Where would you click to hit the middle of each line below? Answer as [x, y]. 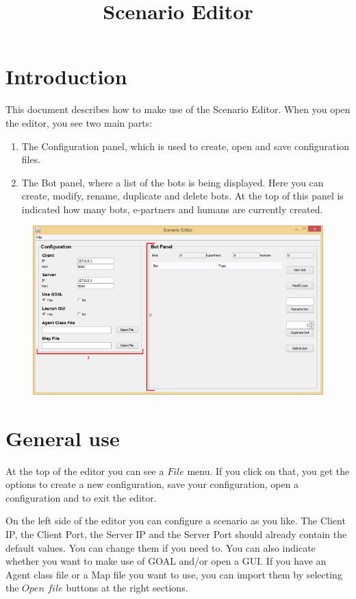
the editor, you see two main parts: [79, 122]
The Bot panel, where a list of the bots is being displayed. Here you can [173, 182]
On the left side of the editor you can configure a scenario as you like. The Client [176, 521]
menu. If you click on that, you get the [268, 470]
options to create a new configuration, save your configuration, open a [152, 484]
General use [63, 438]
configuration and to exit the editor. [81, 497]
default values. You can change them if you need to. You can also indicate [161, 547]
